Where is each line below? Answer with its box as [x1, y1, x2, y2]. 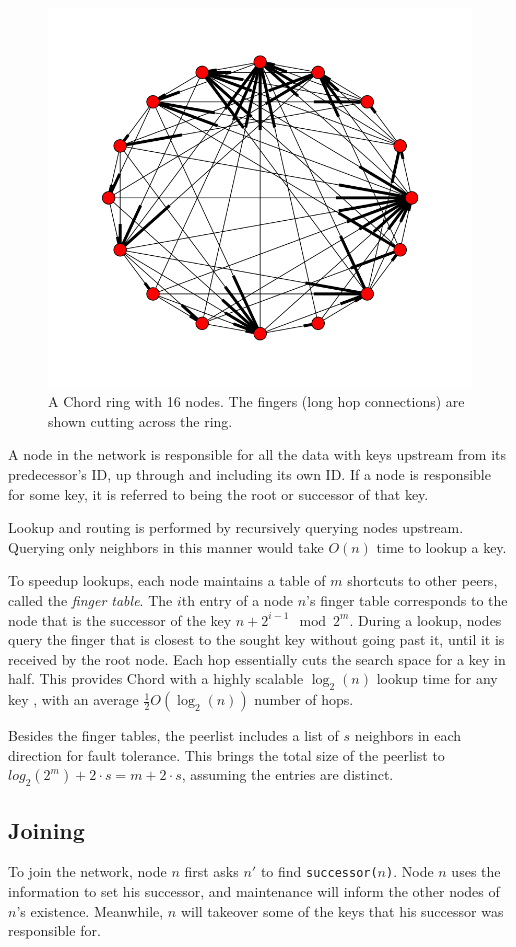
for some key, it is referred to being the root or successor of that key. [8, 483, 429, 504]
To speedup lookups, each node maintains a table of [8, 570, 326, 591]
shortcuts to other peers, [347, 570, 498, 591]
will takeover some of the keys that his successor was [180, 900, 504, 921]
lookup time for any [376, 668, 498, 689]
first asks [184, 861, 239, 882]
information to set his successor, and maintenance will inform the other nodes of [8, 880, 500, 901]
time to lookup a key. [376, 536, 507, 557]
